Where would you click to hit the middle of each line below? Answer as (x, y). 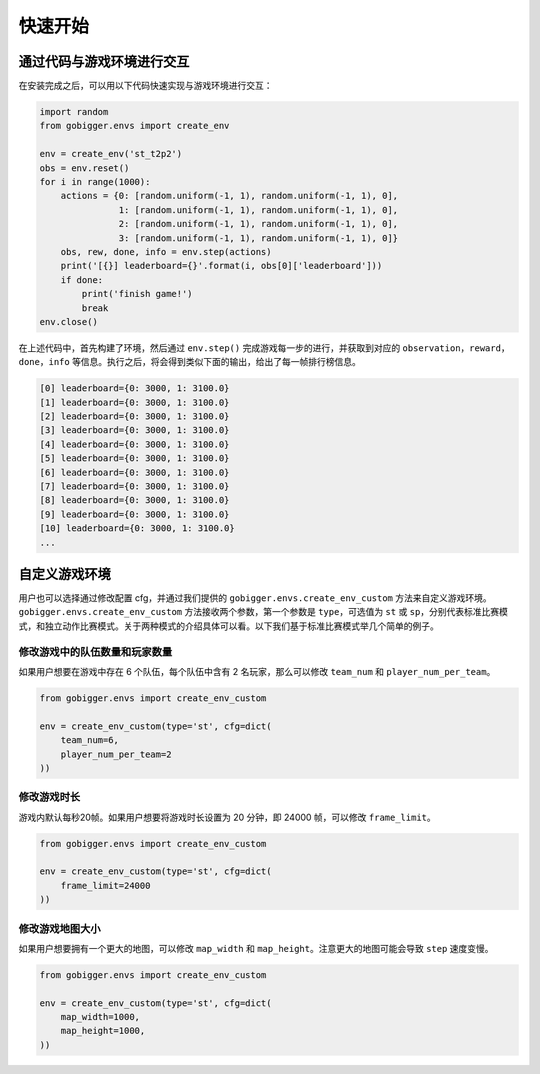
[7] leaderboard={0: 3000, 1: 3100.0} (134, 486)
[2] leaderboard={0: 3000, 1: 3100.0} (134, 416)
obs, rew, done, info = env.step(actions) (166, 251)
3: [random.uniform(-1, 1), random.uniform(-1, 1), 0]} (258, 238)
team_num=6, (90, 740)
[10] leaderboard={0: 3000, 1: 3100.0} (137, 528)
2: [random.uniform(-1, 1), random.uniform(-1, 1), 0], (258, 224)
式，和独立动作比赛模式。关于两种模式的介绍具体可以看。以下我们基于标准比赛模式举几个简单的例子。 (228, 626)
